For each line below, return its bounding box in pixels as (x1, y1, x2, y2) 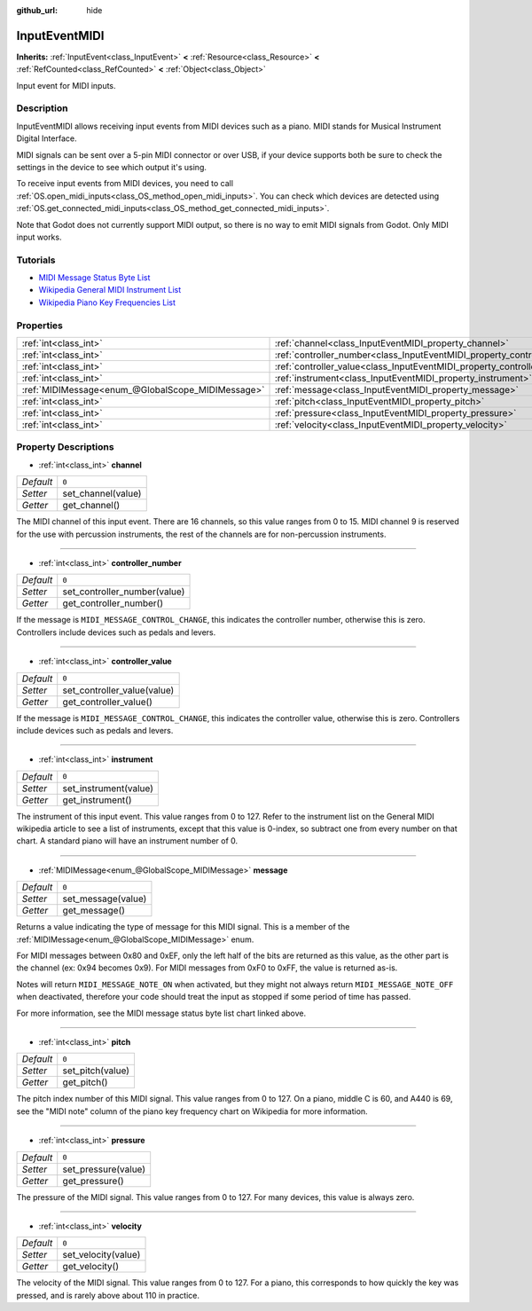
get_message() (62, 905, 126, 917)
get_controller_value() (62, 695, 153, 708)
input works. (16, 232, 62, 242)
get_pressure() (62, 1174, 124, 1187)
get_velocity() (62, 1260, 120, 1273)
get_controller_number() (62, 597, 164, 609)
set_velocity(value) (62, 1249, 141, 1261)
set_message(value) (62, 892, 147, 905)
